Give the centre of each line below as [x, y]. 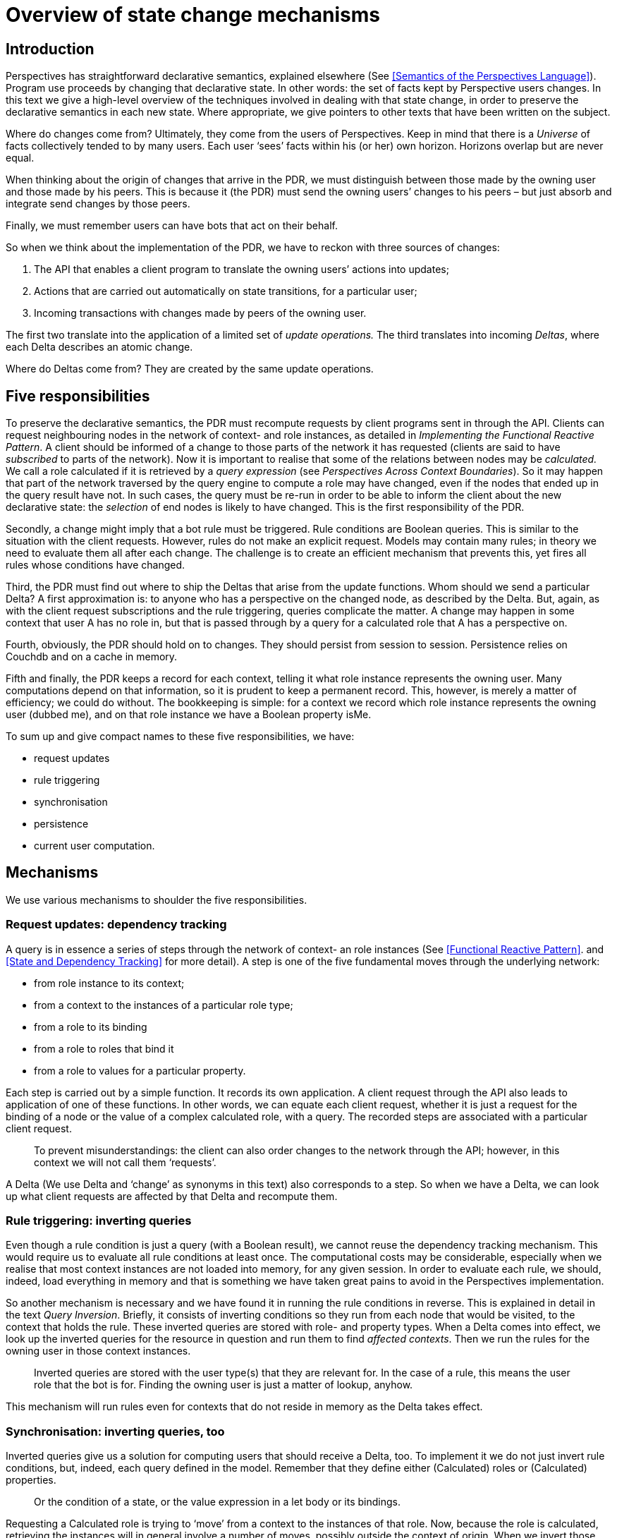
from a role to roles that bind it [104, 1048]
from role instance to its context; [109, 983]
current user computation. [94, 846]
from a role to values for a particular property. [140, 1070]
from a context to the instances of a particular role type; [164, 1005]
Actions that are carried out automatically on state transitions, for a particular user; [226, 291]
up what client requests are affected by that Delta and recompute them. [172, 1196]
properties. [31, 1480]
